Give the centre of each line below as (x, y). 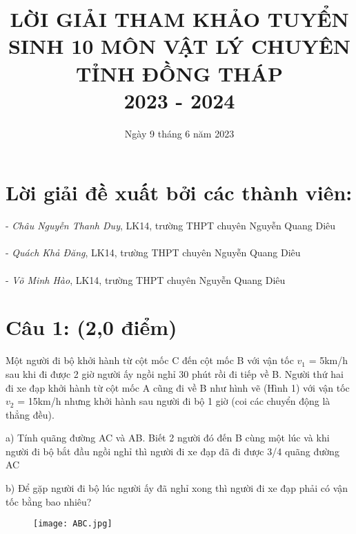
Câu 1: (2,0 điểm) (91, 327)
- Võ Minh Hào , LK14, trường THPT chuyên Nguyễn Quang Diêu (146, 279)
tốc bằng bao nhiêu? (49, 501)
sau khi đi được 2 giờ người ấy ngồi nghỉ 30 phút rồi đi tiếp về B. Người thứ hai (175, 373)
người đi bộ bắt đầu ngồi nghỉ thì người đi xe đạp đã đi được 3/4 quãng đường (172, 451)
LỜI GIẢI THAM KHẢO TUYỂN (179, 19)
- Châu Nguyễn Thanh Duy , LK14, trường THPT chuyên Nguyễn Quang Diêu (171, 226)
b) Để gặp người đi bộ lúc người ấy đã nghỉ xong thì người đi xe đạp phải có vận (177, 488)
